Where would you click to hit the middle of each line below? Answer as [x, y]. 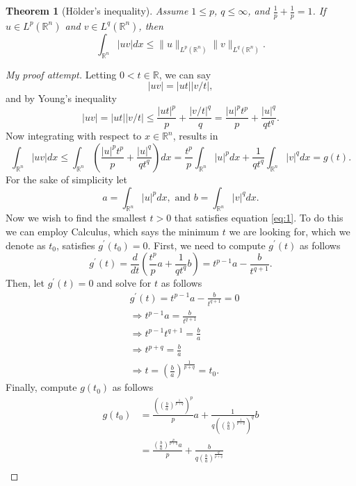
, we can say [185, 74]
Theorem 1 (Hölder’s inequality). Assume [97, 10]
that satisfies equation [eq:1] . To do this [259, 218]
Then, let [25, 283]
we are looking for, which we [290, 231]
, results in [195, 136]
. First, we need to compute [207, 245]
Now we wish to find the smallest [76, 218]
